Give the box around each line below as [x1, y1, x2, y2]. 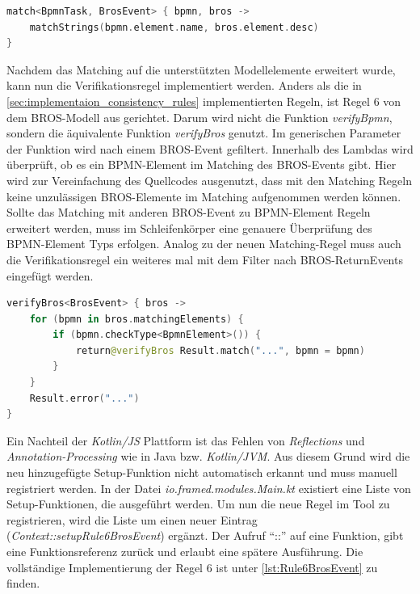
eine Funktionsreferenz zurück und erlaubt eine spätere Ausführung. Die [6, 543, 363, 559]
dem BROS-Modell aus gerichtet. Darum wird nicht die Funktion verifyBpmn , [6, 108, 393, 125]
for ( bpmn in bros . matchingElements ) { [29, 313, 244, 325]
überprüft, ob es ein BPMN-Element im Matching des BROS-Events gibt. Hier [6, 156, 397, 173]
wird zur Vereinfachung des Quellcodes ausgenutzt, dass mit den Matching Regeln [6, 171, 412, 188]
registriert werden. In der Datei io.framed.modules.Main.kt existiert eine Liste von [6, 479, 411, 496]
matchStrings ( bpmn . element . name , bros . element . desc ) [29, 21, 319, 33]
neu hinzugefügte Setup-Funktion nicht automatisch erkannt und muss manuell [6, 464, 397, 481]
